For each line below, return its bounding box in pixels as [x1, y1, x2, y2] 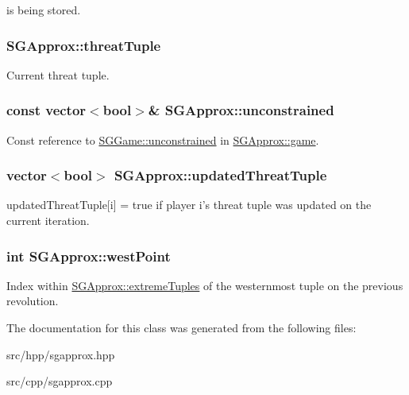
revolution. [6, 292, 59, 309]
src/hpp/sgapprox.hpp [6, 346, 115, 362]
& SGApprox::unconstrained [148, 100, 334, 120]
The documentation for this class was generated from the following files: [6, 319, 357, 336]
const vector [6, 100, 87, 120]
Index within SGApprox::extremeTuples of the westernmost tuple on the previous [6, 277, 403, 293]
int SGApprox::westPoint [6, 246, 171, 265]
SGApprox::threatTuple [6, 35, 161, 55]
